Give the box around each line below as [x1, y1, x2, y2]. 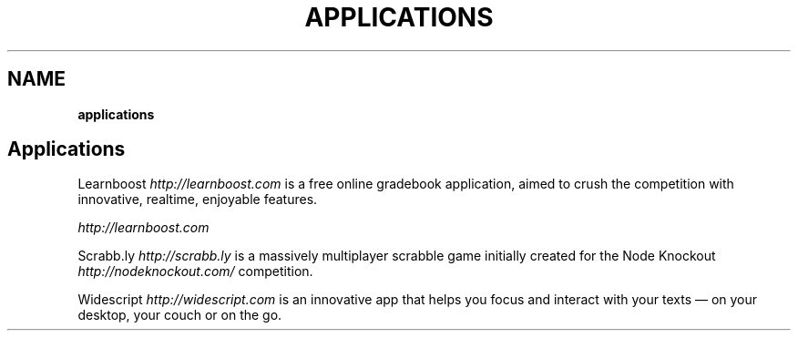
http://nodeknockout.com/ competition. [77, 263, 313, 280]
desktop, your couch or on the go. [77, 307, 282, 323]
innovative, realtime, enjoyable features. [77, 191, 318, 208]
